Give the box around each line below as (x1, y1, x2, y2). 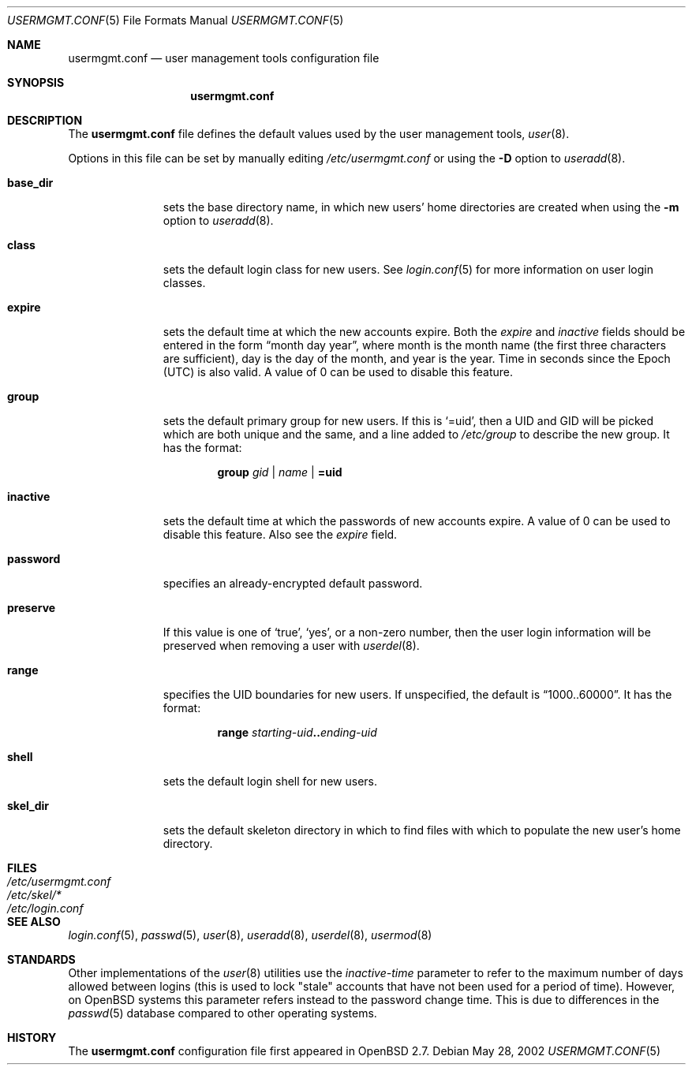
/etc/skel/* (7, 888, 62, 901)
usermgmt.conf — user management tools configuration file (68, 51, 380, 65)
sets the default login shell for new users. (163, 774, 378, 788)
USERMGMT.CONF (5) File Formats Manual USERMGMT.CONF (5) (7, 13, 344, 27)
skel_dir (7, 799, 50, 812)
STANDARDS (7, 953, 76, 966)
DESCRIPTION (7, 114, 83, 127)
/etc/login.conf (7, 901, 84, 915)
